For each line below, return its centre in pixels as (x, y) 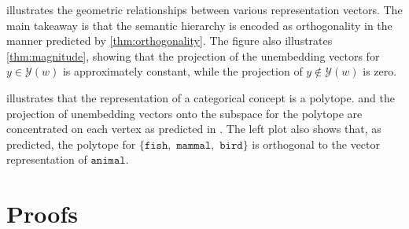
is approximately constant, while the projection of (182, 71)
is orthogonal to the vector (316, 144)
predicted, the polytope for (71, 144)
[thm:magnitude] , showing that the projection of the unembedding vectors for (193, 55)
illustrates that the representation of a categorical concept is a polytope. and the (201, 97)
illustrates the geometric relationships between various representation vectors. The (204, 9)
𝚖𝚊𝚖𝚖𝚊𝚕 (194, 145)
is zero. (380, 71)
